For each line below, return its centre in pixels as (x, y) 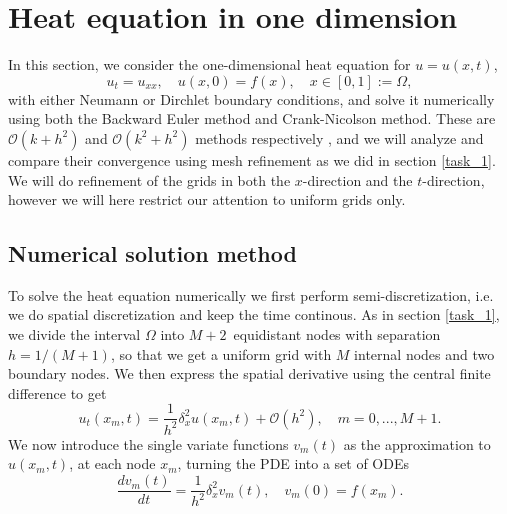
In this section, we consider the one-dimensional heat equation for (209, 64)
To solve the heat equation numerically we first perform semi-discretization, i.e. (251, 294)
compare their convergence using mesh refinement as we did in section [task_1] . (252, 159)
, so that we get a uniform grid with (221, 353)
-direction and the (357, 179)
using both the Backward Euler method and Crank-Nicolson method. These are (252, 118)
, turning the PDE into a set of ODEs (293, 463)
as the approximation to (417, 443)
